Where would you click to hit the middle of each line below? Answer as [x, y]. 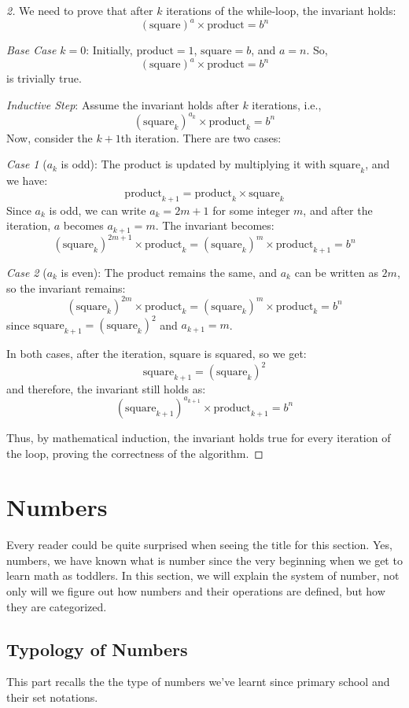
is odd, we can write [98, 210]
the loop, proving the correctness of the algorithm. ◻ [135, 453]
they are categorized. [57, 606]
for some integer [251, 210]
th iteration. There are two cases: [201, 137]
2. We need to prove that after [80, 10]
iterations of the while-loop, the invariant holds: [281, 10]
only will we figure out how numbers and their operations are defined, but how [196, 591]
